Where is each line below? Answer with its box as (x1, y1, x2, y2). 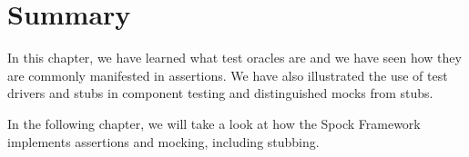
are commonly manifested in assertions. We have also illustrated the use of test (7, 65, 448, 84)
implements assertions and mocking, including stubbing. (7, 132, 320, 151)
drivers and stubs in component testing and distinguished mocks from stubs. (7, 83, 433, 103)
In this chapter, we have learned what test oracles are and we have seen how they (7, 48, 462, 67)
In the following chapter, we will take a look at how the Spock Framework (7, 113, 421, 132)
